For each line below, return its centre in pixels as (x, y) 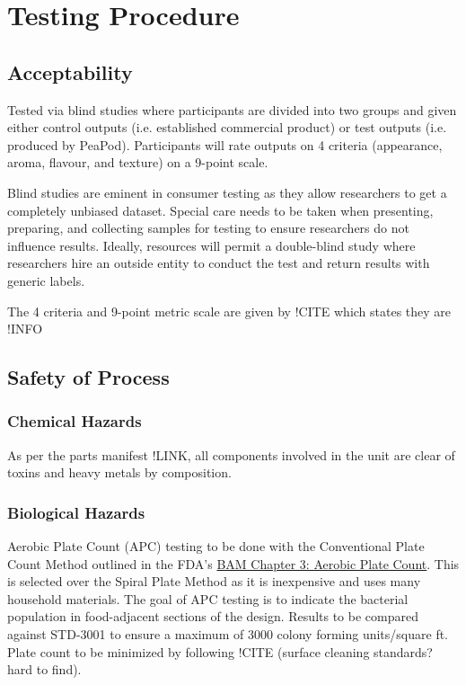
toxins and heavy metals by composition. (119, 472)
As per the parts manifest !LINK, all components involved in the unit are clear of (231, 454)
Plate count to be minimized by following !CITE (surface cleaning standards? (220, 651)
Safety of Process (88, 377)
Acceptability (70, 71)
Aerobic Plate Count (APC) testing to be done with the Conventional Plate (216, 546)
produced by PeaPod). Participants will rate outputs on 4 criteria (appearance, (225, 144)
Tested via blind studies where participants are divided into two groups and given (232, 109)
